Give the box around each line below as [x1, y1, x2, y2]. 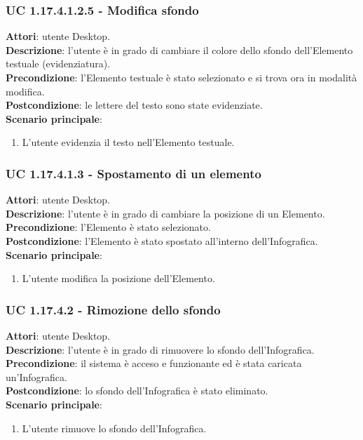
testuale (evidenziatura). [6, 56, 111, 71]
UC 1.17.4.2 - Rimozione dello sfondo [6, 300, 221, 318]
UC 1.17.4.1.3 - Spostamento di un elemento [6, 164, 261, 182]
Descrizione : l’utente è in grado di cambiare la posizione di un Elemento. [6, 206, 325, 220]
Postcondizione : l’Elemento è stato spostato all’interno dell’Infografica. [6, 233, 318, 248]
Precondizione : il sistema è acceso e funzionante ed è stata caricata [6, 356, 302, 371]
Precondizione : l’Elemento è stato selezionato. [6, 220, 211, 234]
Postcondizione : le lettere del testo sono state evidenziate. [6, 98, 263, 112]
